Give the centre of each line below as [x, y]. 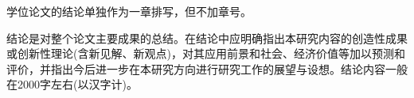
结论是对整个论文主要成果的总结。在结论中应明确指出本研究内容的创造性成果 [207, 38]
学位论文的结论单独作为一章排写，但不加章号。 [129, 11]
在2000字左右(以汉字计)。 [72, 84]
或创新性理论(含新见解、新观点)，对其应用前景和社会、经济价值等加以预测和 [206, 53]
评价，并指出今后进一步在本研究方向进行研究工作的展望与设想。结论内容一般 [207, 68]
